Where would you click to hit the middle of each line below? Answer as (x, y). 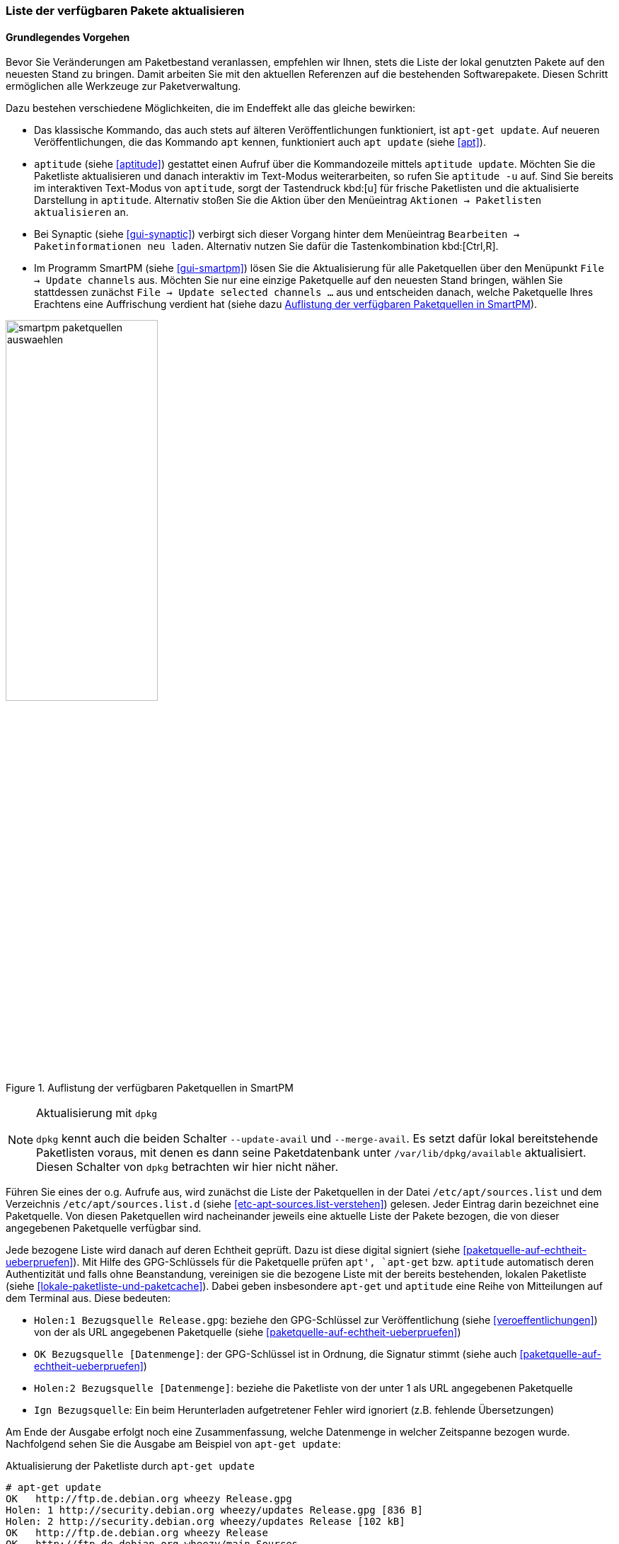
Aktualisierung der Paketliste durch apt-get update (130, 1466)
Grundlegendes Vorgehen (68, 37)
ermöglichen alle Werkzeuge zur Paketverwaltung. (123, 86)
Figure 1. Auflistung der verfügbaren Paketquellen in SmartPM (150, 1088)
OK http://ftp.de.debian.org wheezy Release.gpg (149, 1499)
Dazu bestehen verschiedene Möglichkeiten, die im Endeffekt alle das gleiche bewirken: (211, 108)
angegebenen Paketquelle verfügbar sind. (104, 1228)
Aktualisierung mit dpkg (97, 1113)
